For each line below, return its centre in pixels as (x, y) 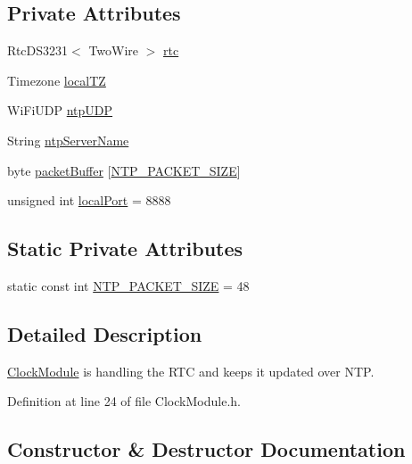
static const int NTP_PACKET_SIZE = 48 (128, 285)
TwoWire (114, 50)
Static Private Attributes (125, 249)
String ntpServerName (68, 140)
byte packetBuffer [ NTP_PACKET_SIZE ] (124, 170)
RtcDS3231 (38, 50)
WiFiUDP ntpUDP (60, 110)
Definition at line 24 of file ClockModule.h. (124, 401)
